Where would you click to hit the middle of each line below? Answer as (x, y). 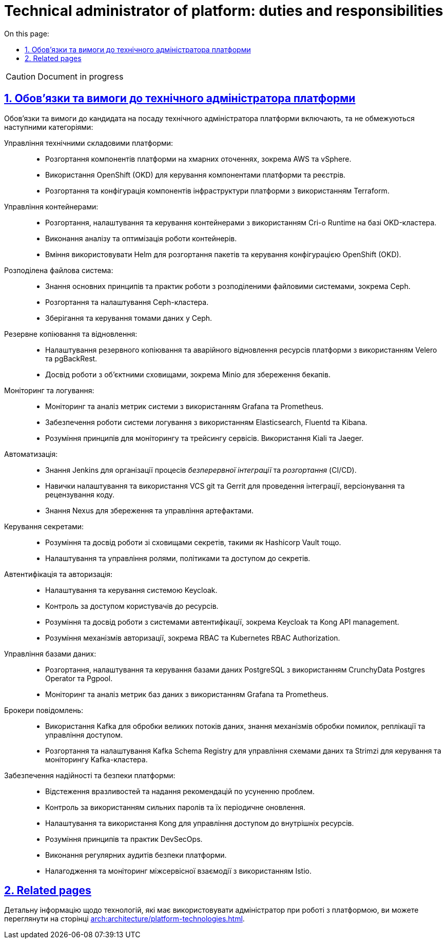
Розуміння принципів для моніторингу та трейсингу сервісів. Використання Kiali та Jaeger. (205, 438)
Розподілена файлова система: (59, 270)
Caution (21, 76)
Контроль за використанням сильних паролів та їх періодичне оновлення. (176, 807)
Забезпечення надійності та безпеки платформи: (90, 775)
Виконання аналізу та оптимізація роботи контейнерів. (141, 238)
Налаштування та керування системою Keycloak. (131, 590)
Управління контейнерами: (51, 206)
